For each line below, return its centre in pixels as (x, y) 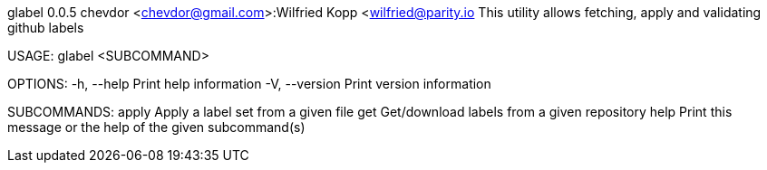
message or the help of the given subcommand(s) (156, 127)
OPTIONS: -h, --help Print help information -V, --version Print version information (249, 84)
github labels (46, 28)
